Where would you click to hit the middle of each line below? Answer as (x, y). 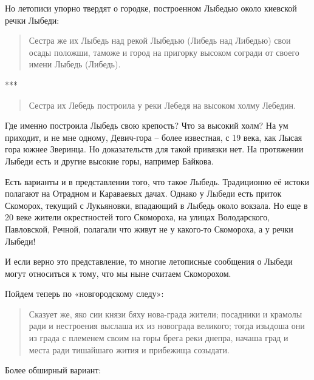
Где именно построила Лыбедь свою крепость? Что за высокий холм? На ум (147, 125)
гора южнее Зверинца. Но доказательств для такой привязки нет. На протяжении (154, 149)
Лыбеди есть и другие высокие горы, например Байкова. (109, 161)
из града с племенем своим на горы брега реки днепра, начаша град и (159, 338)
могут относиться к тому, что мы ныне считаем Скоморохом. (118, 273)
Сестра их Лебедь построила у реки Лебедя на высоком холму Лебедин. (162, 105)
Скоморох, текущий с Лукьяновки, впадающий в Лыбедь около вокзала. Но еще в (156, 205)
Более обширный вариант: (53, 370)
